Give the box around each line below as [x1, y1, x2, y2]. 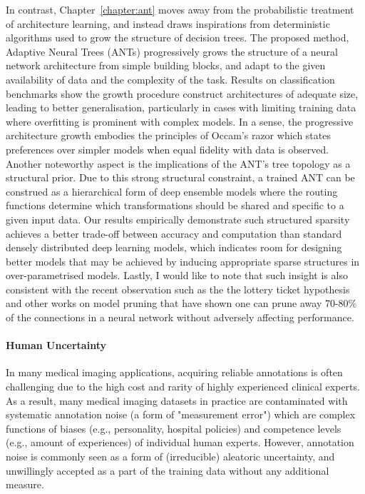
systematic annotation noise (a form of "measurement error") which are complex [6, 407, 356, 422]
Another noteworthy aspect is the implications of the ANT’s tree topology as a [6, 156, 351, 171]
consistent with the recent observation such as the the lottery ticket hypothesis [6, 281, 350, 296]
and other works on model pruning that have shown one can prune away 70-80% [6, 296, 357, 311]
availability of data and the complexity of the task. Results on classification [6, 71, 335, 86]
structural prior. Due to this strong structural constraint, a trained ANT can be [6, 170, 355, 185]
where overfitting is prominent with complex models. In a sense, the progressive [6, 114, 354, 128]
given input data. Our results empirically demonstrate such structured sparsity [6, 211, 350, 226]
